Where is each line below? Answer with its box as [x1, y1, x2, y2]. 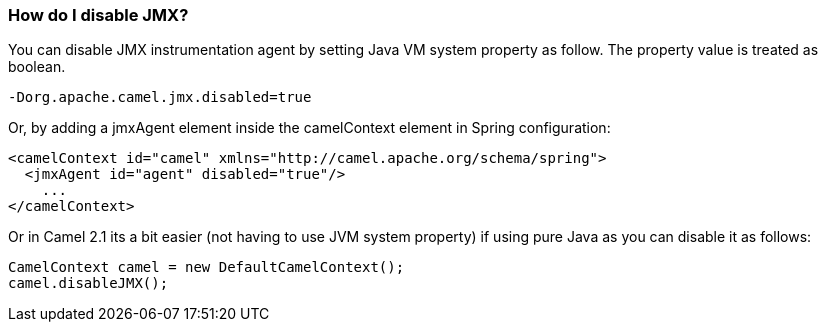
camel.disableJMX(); [8, 275, 169, 292]
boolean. [8, 58, 66, 76]
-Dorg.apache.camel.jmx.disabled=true [8, 89, 312, 106]
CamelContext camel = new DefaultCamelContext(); [8, 259, 405, 276]
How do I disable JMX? [8, 5, 189, 25]
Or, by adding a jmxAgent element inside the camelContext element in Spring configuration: [8, 119, 611, 137]
